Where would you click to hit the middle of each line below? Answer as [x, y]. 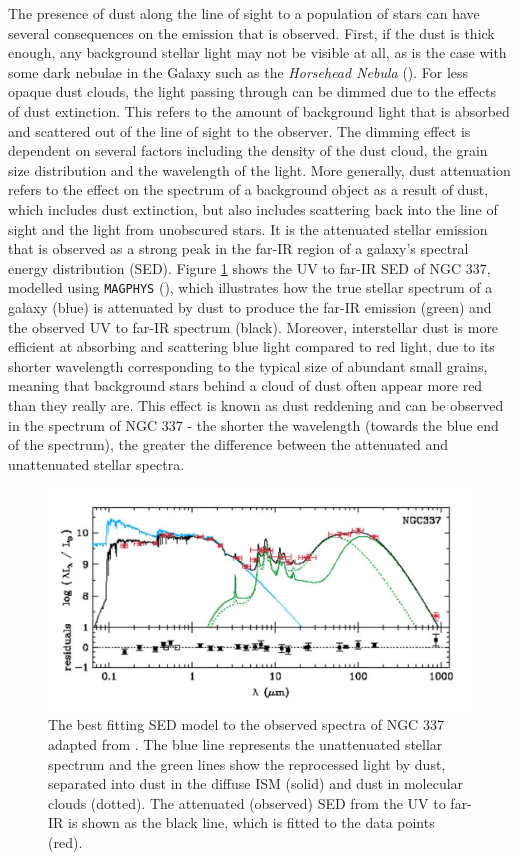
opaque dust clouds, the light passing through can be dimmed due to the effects [252, 91]
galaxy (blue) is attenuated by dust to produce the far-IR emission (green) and [250, 306]
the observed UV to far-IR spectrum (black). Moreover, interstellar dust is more [253, 326]
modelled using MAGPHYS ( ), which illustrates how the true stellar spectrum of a [250, 287]
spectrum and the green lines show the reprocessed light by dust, [247, 763]
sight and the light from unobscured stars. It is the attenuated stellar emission [248, 228]
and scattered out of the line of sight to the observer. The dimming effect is [239, 130]
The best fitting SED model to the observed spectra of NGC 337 [246, 724]
